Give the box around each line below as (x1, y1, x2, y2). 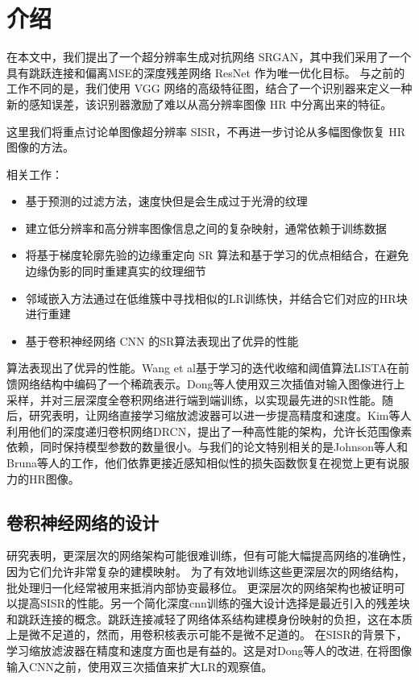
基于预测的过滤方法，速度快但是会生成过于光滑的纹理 (25, 193, 308, 209)
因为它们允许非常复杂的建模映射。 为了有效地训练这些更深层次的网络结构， (6, 562, 405, 579)
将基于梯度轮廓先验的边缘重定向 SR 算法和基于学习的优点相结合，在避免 (25, 247, 409, 263)
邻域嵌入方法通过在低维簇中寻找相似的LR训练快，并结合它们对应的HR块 (25, 289, 408, 306)
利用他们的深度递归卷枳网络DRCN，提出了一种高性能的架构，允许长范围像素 (6, 422, 413, 439)
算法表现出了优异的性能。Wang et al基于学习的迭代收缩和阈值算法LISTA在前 (6, 359, 409, 376)
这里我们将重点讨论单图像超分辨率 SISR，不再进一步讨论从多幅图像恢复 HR (6, 122, 406, 139)
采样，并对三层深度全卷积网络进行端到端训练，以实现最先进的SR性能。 (6, 391, 383, 408)
